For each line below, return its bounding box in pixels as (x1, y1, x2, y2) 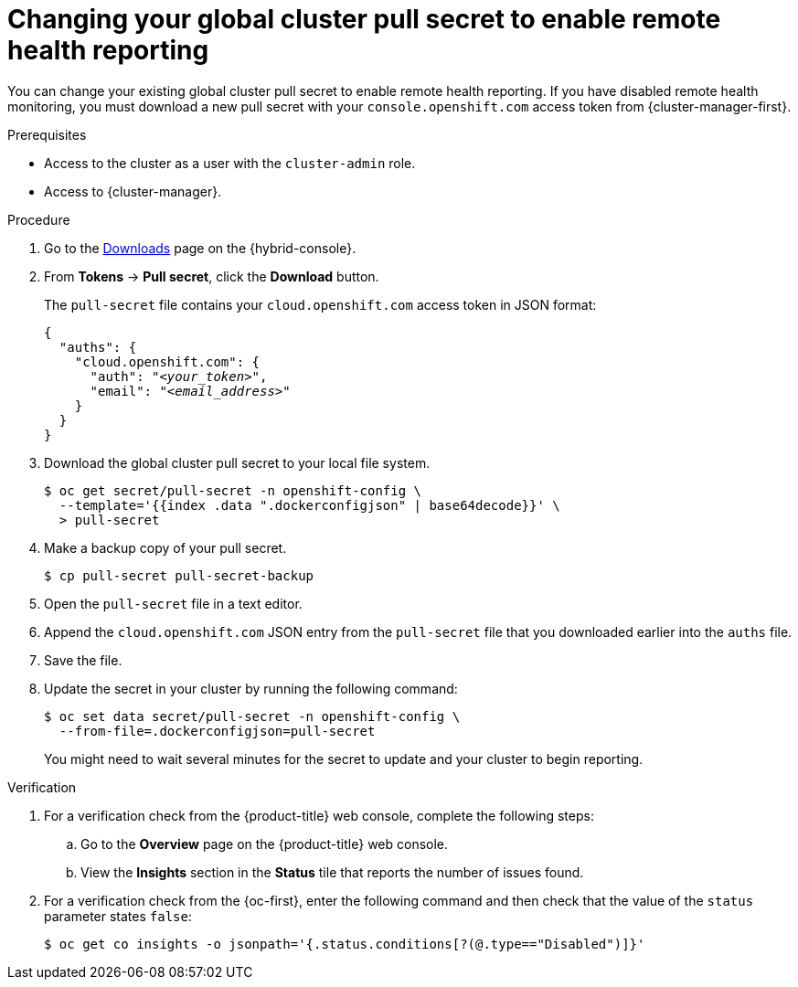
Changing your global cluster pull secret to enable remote (7, 4, 721, 35)
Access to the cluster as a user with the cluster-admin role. (44, 154, 416, 171)
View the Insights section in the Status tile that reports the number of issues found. (80, 864, 584, 880)
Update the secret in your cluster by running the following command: (44, 680, 458, 696)
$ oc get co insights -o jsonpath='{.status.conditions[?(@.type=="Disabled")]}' (44, 936, 645, 951)
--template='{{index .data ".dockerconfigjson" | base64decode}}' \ (59, 497, 560, 513)
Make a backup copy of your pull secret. (44, 539, 287, 556)
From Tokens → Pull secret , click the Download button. (44, 268, 379, 284)
